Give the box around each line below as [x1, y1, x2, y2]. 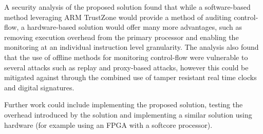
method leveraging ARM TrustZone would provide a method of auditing [4, 11, 232, 22]
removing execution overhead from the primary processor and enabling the [4, 31, 239, 42]
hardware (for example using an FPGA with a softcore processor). [4, 119, 213, 130]
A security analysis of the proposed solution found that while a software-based [4, 2, 251, 12]
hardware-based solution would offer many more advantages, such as [27, 22, 242, 32]
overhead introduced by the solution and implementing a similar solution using [4, 109, 252, 120]
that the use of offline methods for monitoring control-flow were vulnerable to [4, 51, 248, 62]
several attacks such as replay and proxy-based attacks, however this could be [4, 62, 249, 72]
